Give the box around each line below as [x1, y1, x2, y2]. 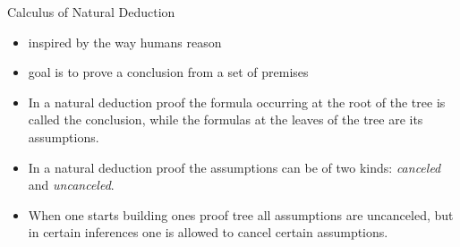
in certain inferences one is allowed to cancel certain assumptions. [28, 223, 388, 242]
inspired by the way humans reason [28, 32, 222, 51]
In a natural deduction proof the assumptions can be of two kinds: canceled [28, 158, 441, 176]
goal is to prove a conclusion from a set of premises [28, 63, 309, 81]
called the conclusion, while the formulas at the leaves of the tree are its [28, 110, 423, 129]
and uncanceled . [28, 175, 115, 194]
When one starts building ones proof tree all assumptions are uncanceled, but [28, 205, 454, 224]
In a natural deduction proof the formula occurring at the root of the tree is [28, 92, 446, 111]
